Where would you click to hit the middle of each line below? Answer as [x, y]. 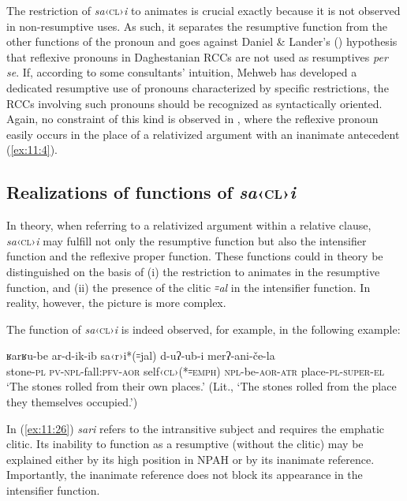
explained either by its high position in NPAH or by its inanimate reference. [190, 459]
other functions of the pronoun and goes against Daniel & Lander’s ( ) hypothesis [202, 41]
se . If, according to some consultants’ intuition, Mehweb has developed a [182, 72]
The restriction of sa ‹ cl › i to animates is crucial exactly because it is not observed [203, 10]
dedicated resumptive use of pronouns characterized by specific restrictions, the [198, 87]
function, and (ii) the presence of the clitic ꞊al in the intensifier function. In [189, 287]
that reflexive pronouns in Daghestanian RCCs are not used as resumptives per [197, 56]
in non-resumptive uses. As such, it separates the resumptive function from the [197, 26]
